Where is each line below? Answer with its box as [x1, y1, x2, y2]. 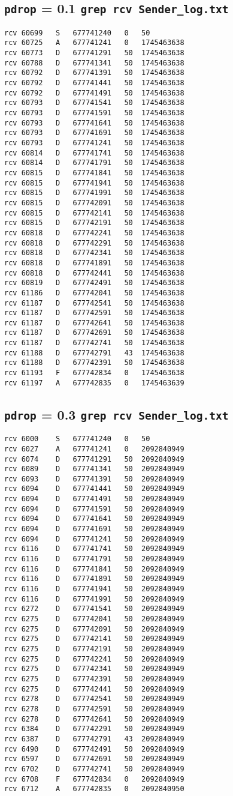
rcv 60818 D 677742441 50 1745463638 [4, 268, 184, 277]
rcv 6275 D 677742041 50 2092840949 [4, 615, 184, 623]
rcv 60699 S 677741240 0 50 [4, 28, 150, 37]
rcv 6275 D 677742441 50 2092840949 [4, 684, 184, 693]
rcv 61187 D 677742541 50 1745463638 [4, 298, 184, 307]
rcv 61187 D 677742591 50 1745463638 [4, 309, 184, 318]
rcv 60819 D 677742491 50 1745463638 [4, 279, 184, 288]
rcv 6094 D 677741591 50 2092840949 [4, 504, 184, 513]
